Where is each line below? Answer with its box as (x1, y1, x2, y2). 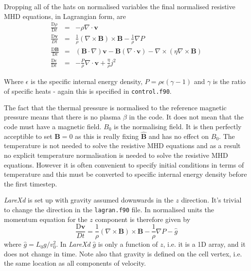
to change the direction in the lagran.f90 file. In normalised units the (4, 204, 214, 214)
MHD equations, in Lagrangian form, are (4, 11, 126, 21)
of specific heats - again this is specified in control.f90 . (4, 86, 172, 96)
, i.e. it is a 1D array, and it (163, 239, 246, 249)
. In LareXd (56, 239, 90, 249)
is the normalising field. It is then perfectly (113, 121, 242, 131)
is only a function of (98, 239, 158, 249)
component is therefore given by (95, 214, 191, 224)
